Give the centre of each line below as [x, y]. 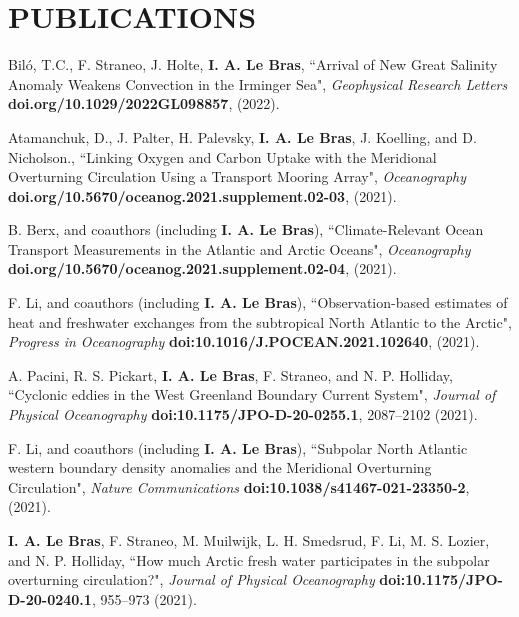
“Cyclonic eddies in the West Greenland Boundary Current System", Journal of [252, 394]
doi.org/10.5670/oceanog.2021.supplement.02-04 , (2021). [202, 268]
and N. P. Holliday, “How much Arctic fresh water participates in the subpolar [249, 559]
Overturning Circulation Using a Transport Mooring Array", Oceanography [237, 176]
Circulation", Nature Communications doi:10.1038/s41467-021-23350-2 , [239, 486]
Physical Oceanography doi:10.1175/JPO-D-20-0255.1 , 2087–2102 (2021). [243, 414]
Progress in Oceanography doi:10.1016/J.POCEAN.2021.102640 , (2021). [244, 341]
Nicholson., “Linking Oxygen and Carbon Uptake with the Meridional [222, 156]
